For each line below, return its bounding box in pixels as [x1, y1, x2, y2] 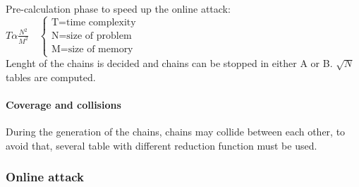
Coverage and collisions [6, 97, 121, 111]
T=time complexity [51, 17, 136, 28]
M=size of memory [51, 44, 133, 54]
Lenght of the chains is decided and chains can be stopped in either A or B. [6, 56, 333, 71]
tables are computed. [6, 69, 96, 84]
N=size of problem [51, 30, 132, 41]
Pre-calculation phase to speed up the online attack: [6, 1, 231, 16]
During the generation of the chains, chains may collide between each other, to [6, 124, 346, 139]
